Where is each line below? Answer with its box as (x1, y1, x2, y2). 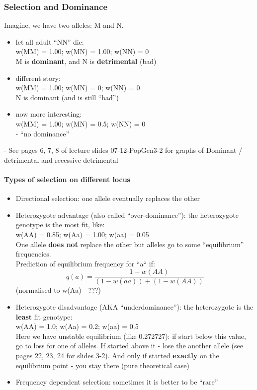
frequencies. (15, 249, 51, 259)
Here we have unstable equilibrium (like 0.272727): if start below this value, (15, 330, 246, 341)
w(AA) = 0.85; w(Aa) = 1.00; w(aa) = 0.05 (15, 229, 149, 239)
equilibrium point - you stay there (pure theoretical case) (15, 360, 189, 370)
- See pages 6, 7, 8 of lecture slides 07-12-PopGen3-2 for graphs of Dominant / (4, 145, 243, 155)
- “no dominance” (15, 128, 70, 138)
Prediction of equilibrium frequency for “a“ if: (15, 258, 155, 268)
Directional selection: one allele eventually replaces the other (15, 193, 200, 203)
